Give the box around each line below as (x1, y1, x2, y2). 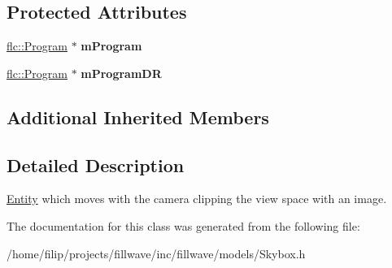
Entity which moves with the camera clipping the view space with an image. (7, 190, 387, 207)
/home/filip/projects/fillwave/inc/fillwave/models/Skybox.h (7, 244, 306, 262)
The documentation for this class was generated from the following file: (7, 217, 360, 234)
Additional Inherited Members (7, 104, 269, 129)
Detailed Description (7, 152, 185, 177)
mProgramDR (81, 64, 162, 81)
